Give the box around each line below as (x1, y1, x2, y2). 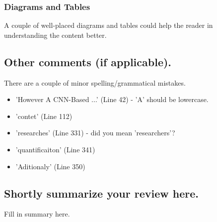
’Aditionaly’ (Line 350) (15, 161, 85, 171)
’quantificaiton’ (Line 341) (15, 144, 95, 154)
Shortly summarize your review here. (4, 185, 199, 201)
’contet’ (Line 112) (15, 111, 72, 121)
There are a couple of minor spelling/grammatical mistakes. (4, 77, 186, 88)
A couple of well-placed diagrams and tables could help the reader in (4, 20, 213, 30)
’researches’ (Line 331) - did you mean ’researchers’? (15, 127, 175, 138)
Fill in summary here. (4, 209, 70, 219)
